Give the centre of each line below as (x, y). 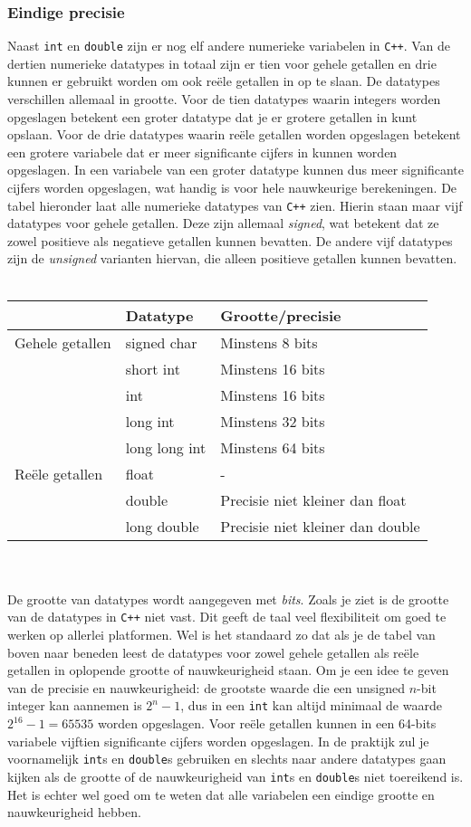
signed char (161, 342)
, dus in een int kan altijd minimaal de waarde (311, 705)
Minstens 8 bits (269, 342)
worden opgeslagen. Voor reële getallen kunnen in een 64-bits (267, 723)
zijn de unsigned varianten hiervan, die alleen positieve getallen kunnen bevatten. (232, 258)
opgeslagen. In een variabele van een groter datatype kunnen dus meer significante (235, 170)
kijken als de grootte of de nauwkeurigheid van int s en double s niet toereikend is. (235, 776)
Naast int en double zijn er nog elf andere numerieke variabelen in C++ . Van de (229, 46)
